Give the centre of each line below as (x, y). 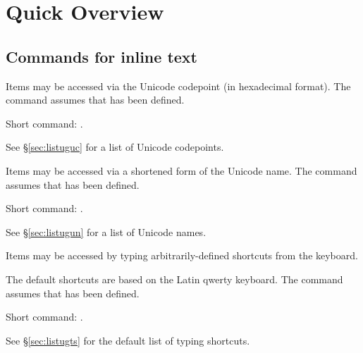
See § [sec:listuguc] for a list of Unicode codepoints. (115, 147)
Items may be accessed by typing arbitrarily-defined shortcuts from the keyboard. (182, 255)
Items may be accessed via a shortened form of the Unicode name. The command (181, 170)
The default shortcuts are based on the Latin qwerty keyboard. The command (174, 279)
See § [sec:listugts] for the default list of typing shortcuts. (128, 340)
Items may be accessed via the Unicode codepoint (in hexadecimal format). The (178, 86)
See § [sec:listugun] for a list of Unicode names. (106, 231)
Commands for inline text (101, 56)
